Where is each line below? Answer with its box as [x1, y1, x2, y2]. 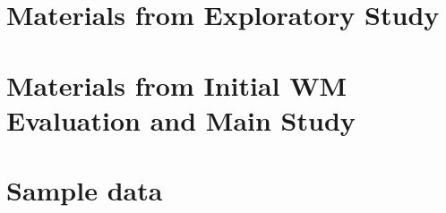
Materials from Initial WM [6, 66, 347, 103]
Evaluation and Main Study [6, 101, 356, 138]
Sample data [6, 172, 163, 209]
